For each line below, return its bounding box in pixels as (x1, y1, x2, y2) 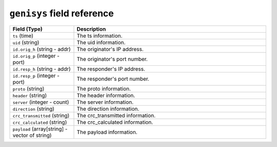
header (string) (12, 92, 47, 99)
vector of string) (12, 132, 52, 139)
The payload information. (76, 128, 138, 135)
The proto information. (76, 85, 131, 92)
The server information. (76, 99, 134, 106)
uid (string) (12, 39, 39, 46)
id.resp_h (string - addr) (12, 65, 71, 72)
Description (76, 26, 106, 33)
